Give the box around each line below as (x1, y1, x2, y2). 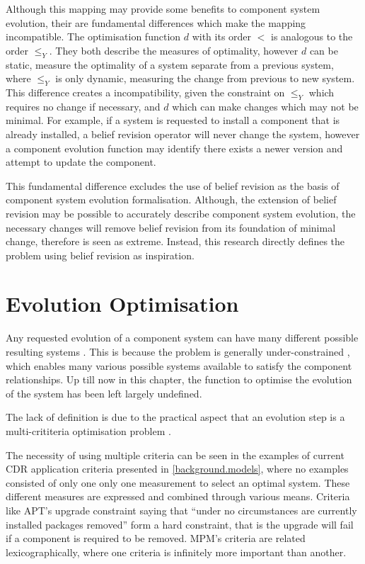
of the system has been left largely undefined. (6, 385, 202, 400)
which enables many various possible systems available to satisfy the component (6, 358, 352, 373)
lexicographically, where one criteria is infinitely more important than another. (6, 544, 347, 559)
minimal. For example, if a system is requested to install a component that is (6, 113, 340, 128)
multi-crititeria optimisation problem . (6, 423, 171, 438)
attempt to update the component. (6, 154, 156, 169)
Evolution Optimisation (6, 289, 239, 318)
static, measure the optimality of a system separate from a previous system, (6, 57, 334, 72)
